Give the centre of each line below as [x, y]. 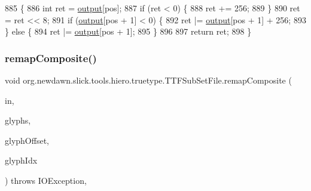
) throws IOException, [46, 180]
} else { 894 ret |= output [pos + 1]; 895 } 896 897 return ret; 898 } [128, 31]
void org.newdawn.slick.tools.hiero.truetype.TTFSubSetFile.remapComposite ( [148, 80]
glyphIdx [21, 160]
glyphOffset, [27, 140]
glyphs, [18, 120]
